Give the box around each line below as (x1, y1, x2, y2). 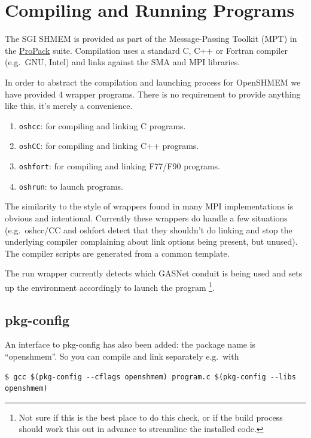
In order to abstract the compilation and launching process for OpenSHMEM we (5, 75, 301, 88)
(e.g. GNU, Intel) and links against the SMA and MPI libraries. (5, 56, 240, 68)
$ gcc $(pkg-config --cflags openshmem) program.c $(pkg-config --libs (5, 372, 296, 381)
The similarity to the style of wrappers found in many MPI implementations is (5, 200, 294, 212)
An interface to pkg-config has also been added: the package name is (5, 338, 256, 351)
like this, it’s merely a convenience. (5, 99, 133, 112)
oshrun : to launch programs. (19, 180, 123, 192)
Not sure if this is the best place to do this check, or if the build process (19, 410, 283, 423)
